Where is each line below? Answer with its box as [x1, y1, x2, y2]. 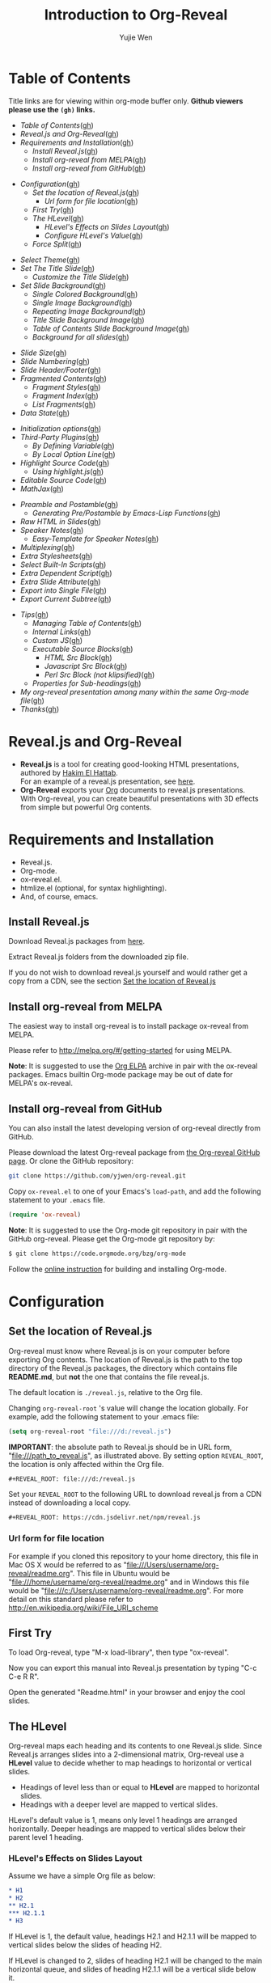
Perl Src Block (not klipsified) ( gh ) [44, 670, 155, 679]
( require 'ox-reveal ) [8, 1211, 82, 1219]
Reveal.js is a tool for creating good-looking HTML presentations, [19, 759, 239, 769]
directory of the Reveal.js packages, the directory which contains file [8, 1363, 238, 1372]
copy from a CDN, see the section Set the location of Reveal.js [8, 976, 216, 986]
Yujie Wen [119, 32, 153, 42]
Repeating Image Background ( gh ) [32, 306, 146, 316]
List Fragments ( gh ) [32, 399, 96, 409]
